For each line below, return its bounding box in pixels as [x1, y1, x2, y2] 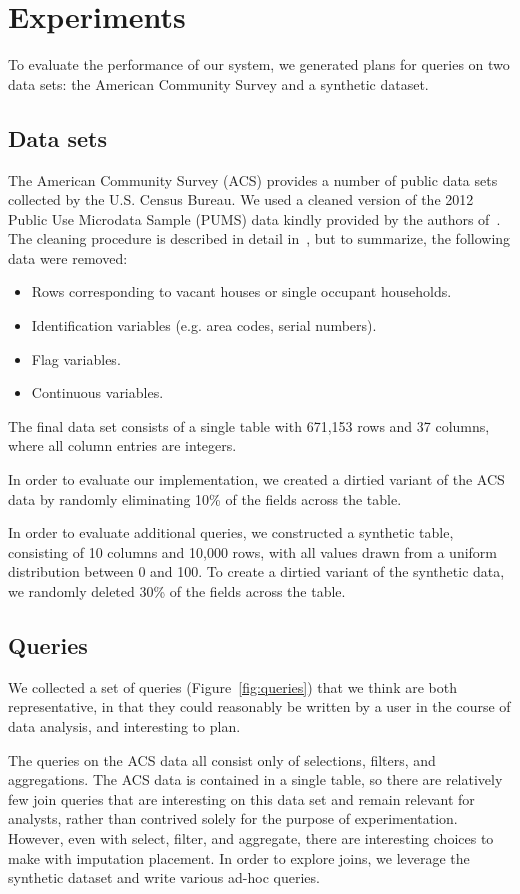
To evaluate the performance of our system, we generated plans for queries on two [8, 54, 510, 75]
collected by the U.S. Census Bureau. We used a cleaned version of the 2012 [8, 189, 474, 210]
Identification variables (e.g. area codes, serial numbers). [31, 315, 377, 336]
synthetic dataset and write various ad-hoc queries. [8, 867, 320, 888]
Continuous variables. [31, 382, 164, 403]
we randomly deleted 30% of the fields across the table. [8, 581, 346, 602]
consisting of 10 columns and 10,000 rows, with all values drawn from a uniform [8, 541, 497, 562]
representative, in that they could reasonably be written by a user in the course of [8, 696, 511, 717]
